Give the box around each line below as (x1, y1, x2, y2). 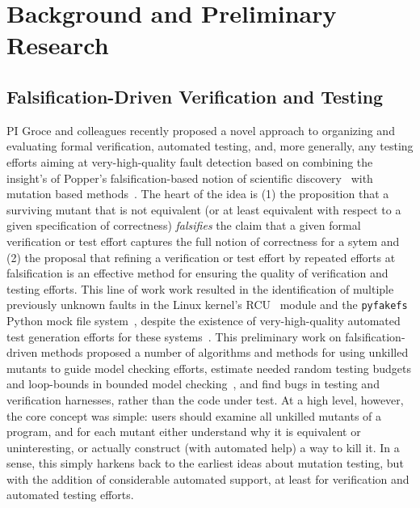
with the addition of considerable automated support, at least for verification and (6, 470, 409, 487)
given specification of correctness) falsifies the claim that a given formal (6, 217, 361, 234)
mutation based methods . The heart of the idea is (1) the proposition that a (6, 185, 389, 202)
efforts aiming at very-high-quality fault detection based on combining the (6, 153, 373, 170)
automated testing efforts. (6, 486, 134, 503)
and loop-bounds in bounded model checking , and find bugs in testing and (6, 375, 380, 392)
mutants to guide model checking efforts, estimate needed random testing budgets (6, 359, 411, 376)
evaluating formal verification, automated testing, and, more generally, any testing (6, 138, 414, 155)
